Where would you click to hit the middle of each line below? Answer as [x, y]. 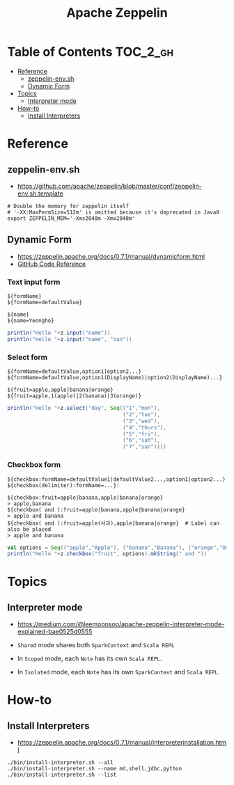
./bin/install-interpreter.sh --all [60, 763]
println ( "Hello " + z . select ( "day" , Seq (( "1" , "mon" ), [84, 409]
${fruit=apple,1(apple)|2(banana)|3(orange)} [74, 396]
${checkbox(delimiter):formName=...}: [63, 485]
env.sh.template [40, 193]
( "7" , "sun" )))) [145, 447]
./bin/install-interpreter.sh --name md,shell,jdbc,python [95, 769]
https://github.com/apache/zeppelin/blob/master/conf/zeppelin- [109, 186]
